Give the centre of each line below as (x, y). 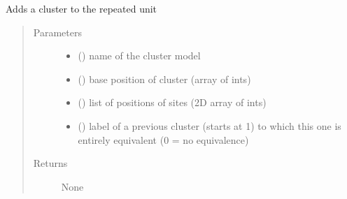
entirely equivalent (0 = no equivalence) (163, 139)
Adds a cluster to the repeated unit (82, 8)
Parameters (57, 32)
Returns (50, 163)
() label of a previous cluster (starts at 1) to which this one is (210, 125)
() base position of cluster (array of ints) (164, 79)
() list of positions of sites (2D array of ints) (172, 102)
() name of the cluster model (139, 56)
